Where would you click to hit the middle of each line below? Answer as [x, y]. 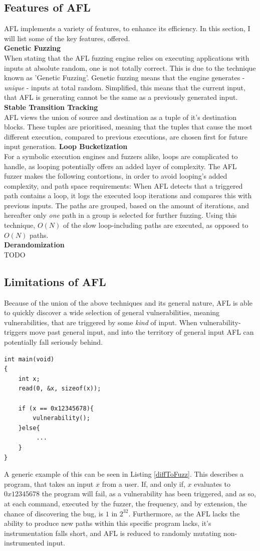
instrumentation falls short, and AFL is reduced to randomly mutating [113, 533]
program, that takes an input [49, 484]
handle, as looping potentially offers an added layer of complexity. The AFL [120, 166]
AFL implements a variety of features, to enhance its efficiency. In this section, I [127, 28]
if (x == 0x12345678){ [56, 408]
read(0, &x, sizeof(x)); [60, 389]
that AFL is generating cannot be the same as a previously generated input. [121, 97]
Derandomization [34, 245]
